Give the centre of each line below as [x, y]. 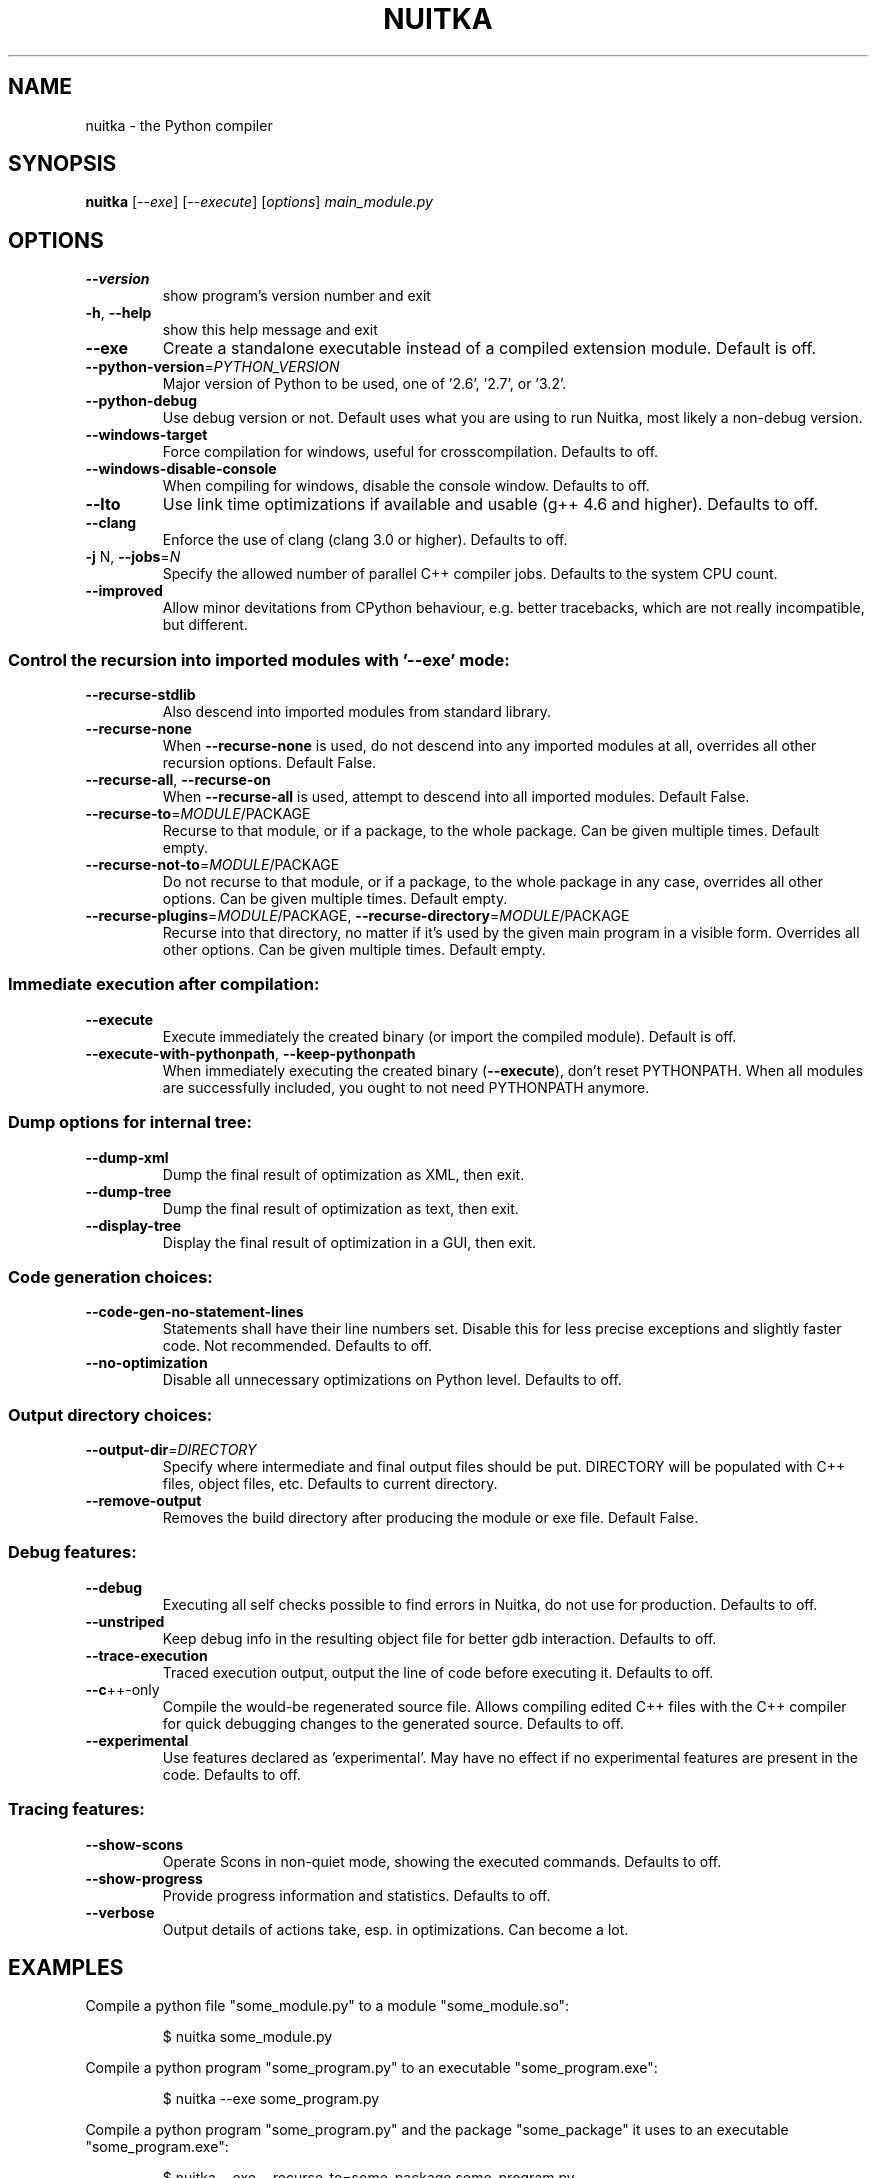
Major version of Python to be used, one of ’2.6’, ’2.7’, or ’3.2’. [364, 384]
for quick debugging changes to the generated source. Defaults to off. [393, 1723]
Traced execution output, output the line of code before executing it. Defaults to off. [438, 1672]
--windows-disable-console [181, 469]
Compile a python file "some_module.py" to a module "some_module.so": [327, 2006]
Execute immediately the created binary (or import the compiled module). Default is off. [449, 1036]
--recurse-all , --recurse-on [178, 780]
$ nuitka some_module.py [247, 2037]
